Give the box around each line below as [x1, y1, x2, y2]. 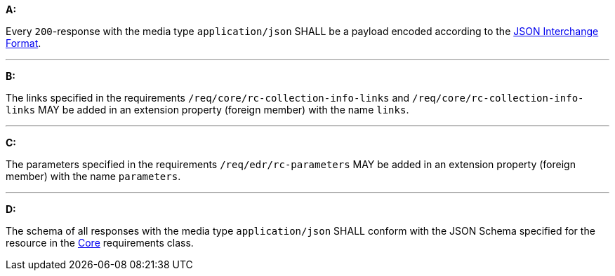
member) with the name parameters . [6, 170, 181, 182]
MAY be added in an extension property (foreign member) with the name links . [38, 104, 409, 116]
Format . [6, 37, 41, 49]
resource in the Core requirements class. [6, 237, 194, 249]
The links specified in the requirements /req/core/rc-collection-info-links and [6, 92, 410, 104]
